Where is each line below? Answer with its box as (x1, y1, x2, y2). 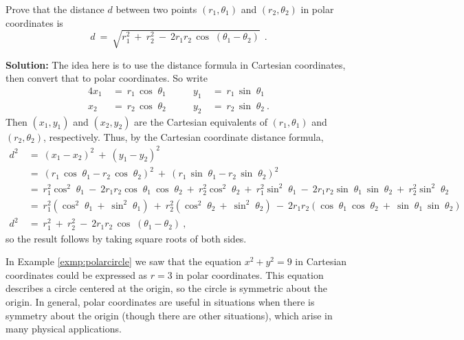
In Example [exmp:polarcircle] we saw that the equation (5, 254, 241, 269)
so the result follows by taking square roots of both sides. (5, 231, 247, 245)
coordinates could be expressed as (5, 267, 148, 282)
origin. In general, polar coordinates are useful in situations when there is (5, 295, 315, 309)
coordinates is (5, 15, 63, 30)
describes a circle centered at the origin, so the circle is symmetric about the (5, 281, 327, 295)
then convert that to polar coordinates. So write (5, 71, 208, 85)
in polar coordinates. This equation (175, 267, 324, 282)
